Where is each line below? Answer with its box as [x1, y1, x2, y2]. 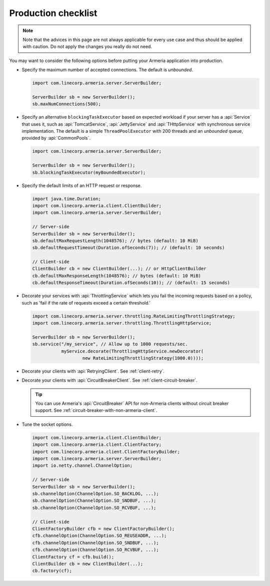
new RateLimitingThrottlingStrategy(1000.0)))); [82, 355, 204, 361]
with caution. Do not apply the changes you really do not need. [22, 44, 152, 50]
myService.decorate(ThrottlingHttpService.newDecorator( [61, 348, 204, 354]
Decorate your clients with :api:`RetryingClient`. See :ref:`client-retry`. [21, 368, 165, 374]
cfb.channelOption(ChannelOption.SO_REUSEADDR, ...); [32, 533, 167, 538]
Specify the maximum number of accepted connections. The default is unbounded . [21, 67, 193, 73]
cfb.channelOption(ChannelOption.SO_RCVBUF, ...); [32, 547, 159, 553]
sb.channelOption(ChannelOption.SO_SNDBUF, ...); [32, 498, 156, 503]
